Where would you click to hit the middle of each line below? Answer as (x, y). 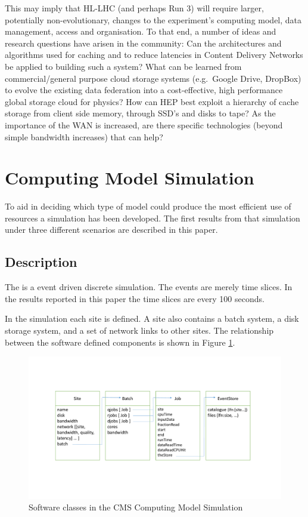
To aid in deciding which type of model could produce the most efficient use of (148, 206)
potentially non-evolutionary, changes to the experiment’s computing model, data (153, 19)
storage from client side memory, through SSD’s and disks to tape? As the (140, 113)
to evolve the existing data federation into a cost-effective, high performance (144, 90)
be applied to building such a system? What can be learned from (123, 66)
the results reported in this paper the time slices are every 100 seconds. (135, 298)
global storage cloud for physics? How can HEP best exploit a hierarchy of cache (152, 101)
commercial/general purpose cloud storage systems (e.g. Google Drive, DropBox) (153, 78)
